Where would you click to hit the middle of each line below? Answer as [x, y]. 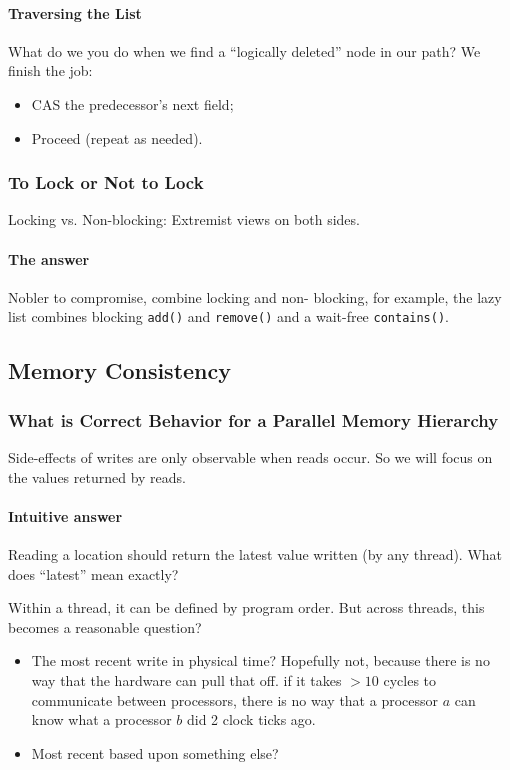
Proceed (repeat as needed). [117, 137]
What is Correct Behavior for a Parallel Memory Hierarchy [253, 419]
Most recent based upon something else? [155, 752]
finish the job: [50, 70]
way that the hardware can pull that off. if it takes [186, 679]
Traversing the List [75, 12]
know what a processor [101, 719]
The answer [49, 258]
